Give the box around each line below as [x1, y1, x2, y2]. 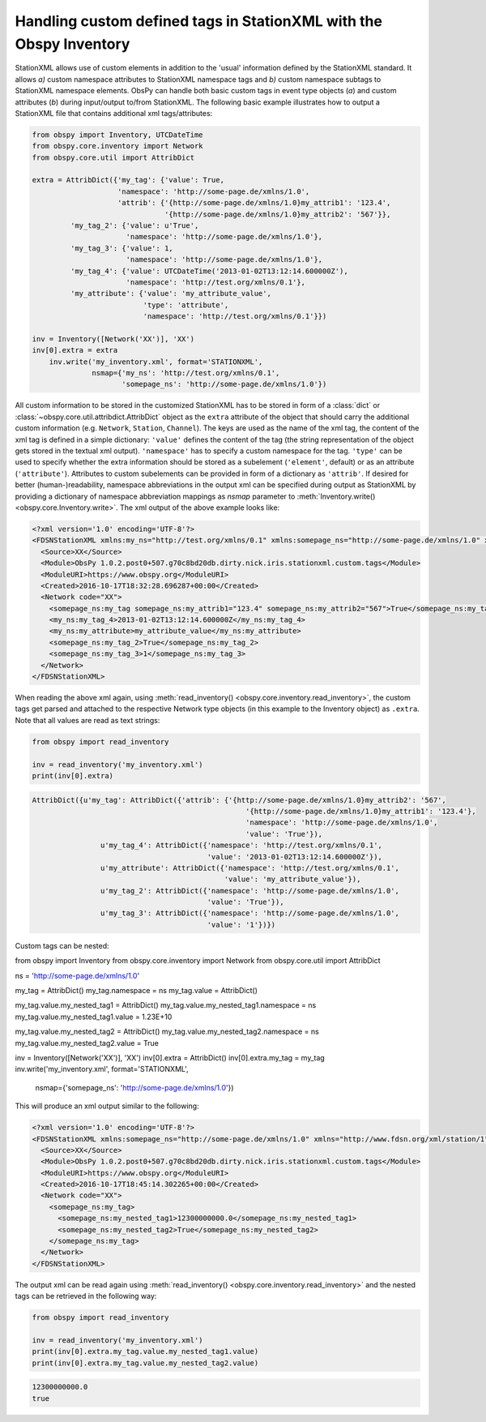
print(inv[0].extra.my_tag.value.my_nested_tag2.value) [32, 1358, 259, 1368]
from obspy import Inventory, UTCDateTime [32, 130, 203, 139]
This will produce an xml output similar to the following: [15, 1101, 199, 1111]
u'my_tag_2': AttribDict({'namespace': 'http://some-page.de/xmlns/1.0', [100, 886, 400, 895]
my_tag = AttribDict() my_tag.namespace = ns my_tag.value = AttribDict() [15, 986, 258, 995]
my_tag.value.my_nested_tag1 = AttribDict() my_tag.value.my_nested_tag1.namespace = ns [15, 1000, 317, 1010]
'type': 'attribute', [143, 300, 229, 310]
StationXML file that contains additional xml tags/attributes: [15, 108, 213, 118]
